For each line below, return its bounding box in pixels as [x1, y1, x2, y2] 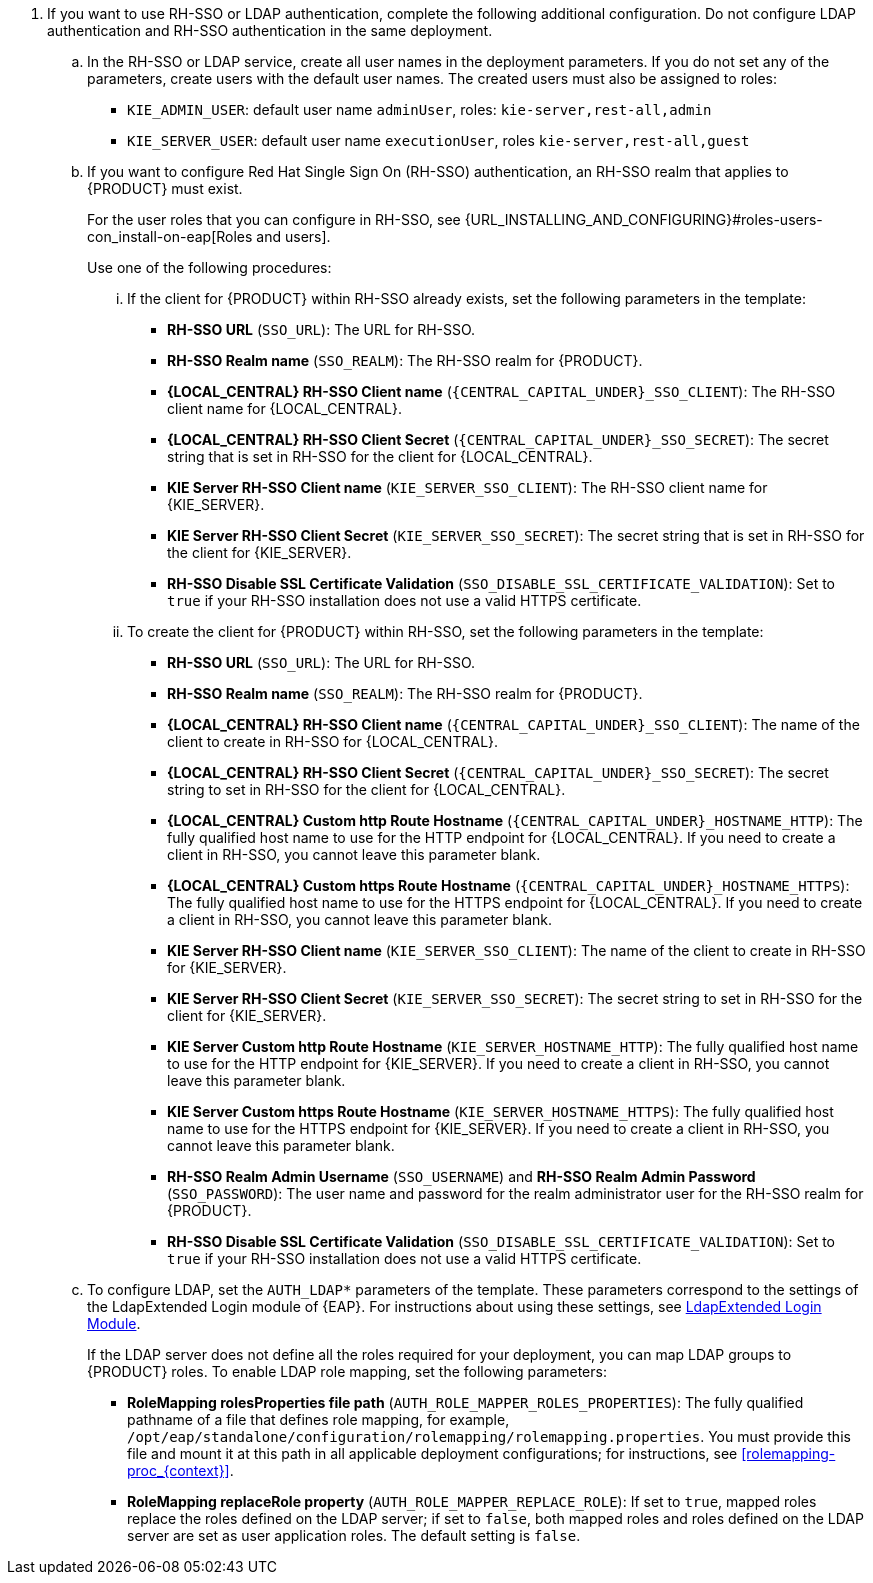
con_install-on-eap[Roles [87, 228, 253, 245]
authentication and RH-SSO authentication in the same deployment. [47, 22, 493, 39]
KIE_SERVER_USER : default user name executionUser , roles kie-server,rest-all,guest [127, 132, 750, 149]
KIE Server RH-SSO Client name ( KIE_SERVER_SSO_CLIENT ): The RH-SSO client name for [167, 479, 768, 496]
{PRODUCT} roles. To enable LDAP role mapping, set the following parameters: [87, 1363, 607, 1380]
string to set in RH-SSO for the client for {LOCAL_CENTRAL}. [167, 781, 566, 798]
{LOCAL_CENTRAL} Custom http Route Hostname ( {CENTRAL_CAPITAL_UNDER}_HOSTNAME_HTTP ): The [167, 812, 863, 829]
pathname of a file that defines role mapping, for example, [127, 1411, 510, 1428]
